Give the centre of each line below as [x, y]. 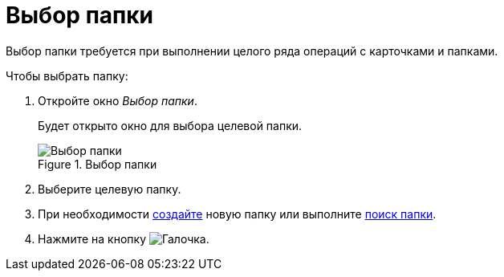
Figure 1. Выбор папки [98, 164]
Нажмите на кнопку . [124, 238]
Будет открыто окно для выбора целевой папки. [170, 125]
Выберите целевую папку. [110, 189]
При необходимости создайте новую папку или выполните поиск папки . [237, 214]
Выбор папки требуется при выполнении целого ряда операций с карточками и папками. [252, 51]
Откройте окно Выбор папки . [118, 100]
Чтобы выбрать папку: [67, 75]
